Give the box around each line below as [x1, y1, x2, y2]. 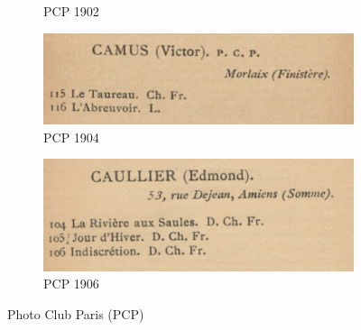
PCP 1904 [43, 127, 99, 146]
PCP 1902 [43, 2, 99, 20]
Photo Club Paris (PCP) [7, 304, 144, 323]
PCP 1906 [43, 274, 99, 293]
